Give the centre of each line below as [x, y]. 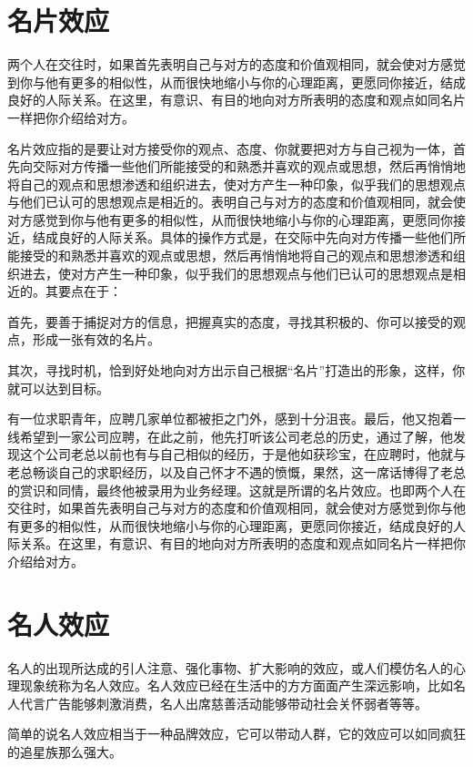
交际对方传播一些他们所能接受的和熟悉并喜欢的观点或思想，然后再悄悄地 [249, 166]
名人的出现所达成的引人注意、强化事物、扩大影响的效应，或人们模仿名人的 [230, 667]
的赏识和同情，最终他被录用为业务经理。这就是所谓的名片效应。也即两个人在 [236, 490]
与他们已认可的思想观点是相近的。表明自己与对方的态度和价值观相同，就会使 [236, 202]
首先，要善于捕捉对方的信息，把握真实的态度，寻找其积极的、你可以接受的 [230, 321]
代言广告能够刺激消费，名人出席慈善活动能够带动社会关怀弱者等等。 [223, 703]
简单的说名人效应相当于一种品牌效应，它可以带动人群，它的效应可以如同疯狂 [236, 734]
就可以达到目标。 [58, 388]
